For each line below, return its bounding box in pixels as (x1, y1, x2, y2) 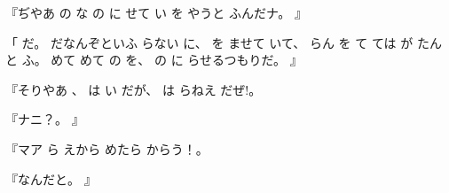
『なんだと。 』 (5, 169, 97, 188)
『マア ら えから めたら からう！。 (5, 139, 209, 158)
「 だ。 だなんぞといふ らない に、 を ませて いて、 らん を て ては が (5, 33, 414, 51)
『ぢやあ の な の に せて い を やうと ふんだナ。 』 (5, 4, 307, 21)
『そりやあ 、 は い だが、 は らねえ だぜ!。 (5, 80, 262, 98)
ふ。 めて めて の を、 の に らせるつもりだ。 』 (21, 50, 303, 69)
